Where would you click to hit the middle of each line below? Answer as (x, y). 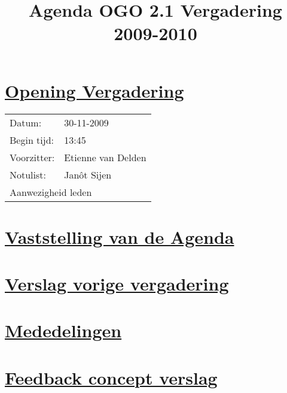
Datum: (26, 122)
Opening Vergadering (94, 90)
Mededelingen (63, 330)
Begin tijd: (32, 140)
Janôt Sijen (88, 174)
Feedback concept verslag (111, 377)
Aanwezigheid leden (51, 192)
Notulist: (28, 174)
